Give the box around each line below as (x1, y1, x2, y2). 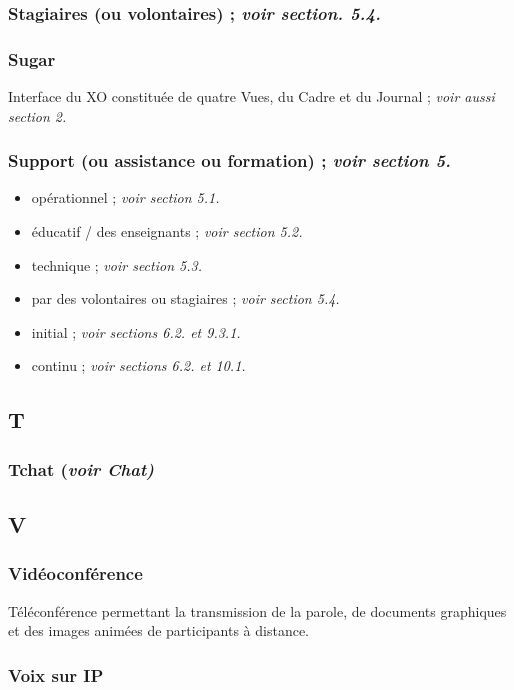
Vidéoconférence (8, 561, 143, 586)
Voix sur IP (8, 662, 104, 687)
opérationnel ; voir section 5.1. (31, 187, 220, 208)
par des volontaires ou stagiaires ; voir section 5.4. (31, 288, 340, 309)
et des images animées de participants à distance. (8, 620, 309, 641)
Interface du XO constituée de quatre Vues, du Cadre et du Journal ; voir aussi (8, 86, 495, 107)
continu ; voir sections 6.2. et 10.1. (31, 355, 246, 376)
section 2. (8, 105, 67, 126)
